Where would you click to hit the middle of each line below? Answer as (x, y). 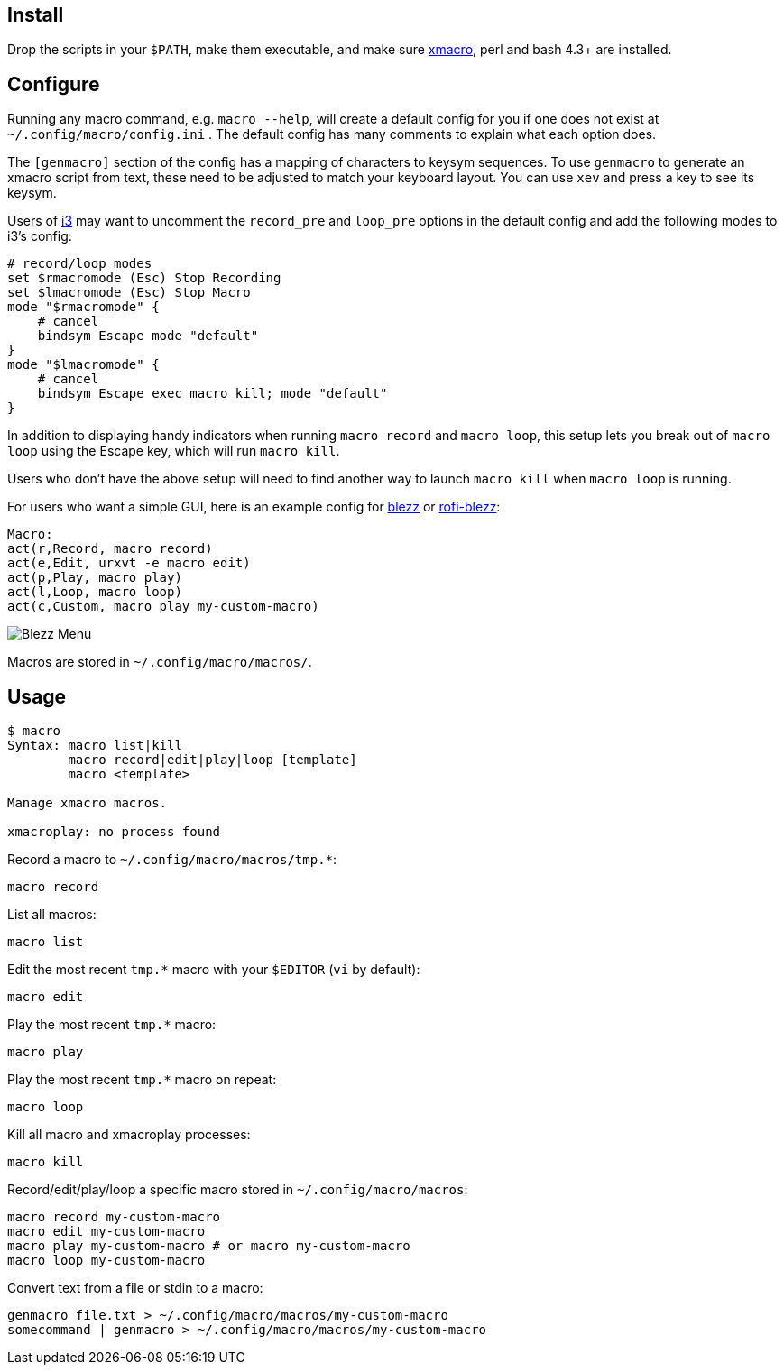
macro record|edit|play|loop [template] (212, 760)
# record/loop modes (80, 264)
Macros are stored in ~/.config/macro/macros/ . (160, 662)
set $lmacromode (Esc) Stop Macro (129, 293)
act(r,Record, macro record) (110, 549)
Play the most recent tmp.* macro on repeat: (142, 1080)
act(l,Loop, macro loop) (95, 592)
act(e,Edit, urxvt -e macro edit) (129, 563)
